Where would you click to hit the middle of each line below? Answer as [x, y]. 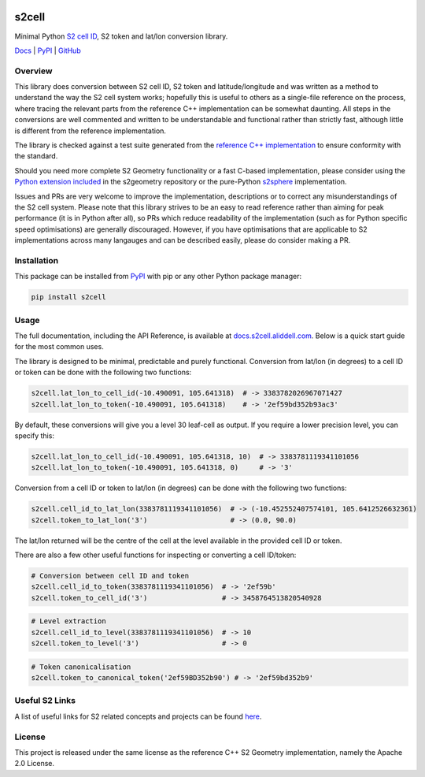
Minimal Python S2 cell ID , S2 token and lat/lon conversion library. [121, 36]
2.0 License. [35, 764]
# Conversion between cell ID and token [110, 576]
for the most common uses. [59, 347]
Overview [33, 71]
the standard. [36, 156]
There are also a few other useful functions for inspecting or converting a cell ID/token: [155, 555]
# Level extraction [68, 621]
